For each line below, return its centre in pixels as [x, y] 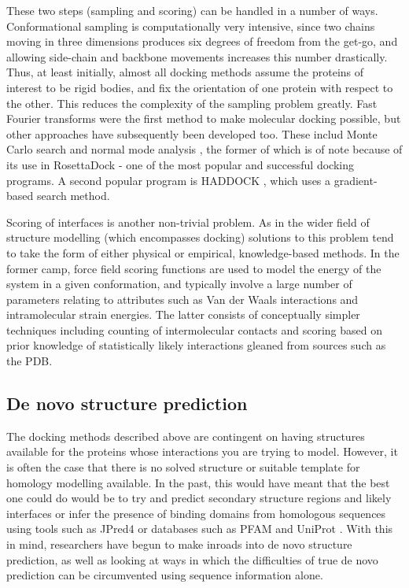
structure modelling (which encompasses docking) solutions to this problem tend [200, 237]
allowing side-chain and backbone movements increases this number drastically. [197, 56]
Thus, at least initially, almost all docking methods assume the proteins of [185, 72]
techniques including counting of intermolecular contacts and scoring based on [195, 329]
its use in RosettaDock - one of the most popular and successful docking [180, 164]
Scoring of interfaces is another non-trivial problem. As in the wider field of [188, 222]
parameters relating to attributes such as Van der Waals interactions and [182, 299]
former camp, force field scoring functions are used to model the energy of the [194, 268]
